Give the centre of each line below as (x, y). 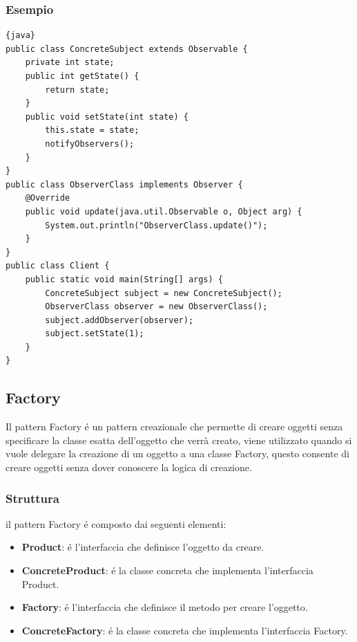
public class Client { (58, 266)
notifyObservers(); (90, 144)
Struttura (32, 498)
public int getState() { (82, 76)
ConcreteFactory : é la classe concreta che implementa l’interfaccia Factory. (185, 630)
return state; (77, 90)
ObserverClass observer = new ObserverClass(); (156, 307)
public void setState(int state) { (107, 117)
